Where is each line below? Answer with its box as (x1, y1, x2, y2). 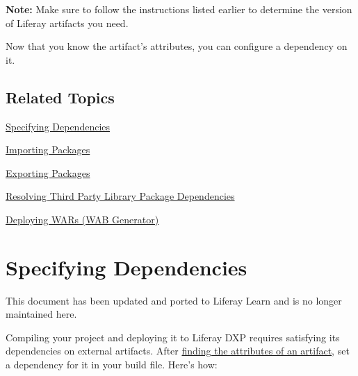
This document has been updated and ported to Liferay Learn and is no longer (6, 293, 342, 307)
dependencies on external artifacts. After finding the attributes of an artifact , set (6, 343, 350, 358)
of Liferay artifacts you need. (6, 15, 129, 30)
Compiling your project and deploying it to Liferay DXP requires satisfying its (6, 330, 340, 344)
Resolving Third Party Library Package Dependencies (6, 189, 235, 203)
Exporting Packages (6, 165, 90, 180)
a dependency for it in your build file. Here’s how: (6, 357, 218, 372)
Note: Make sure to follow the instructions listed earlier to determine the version (6, 2, 352, 16)
